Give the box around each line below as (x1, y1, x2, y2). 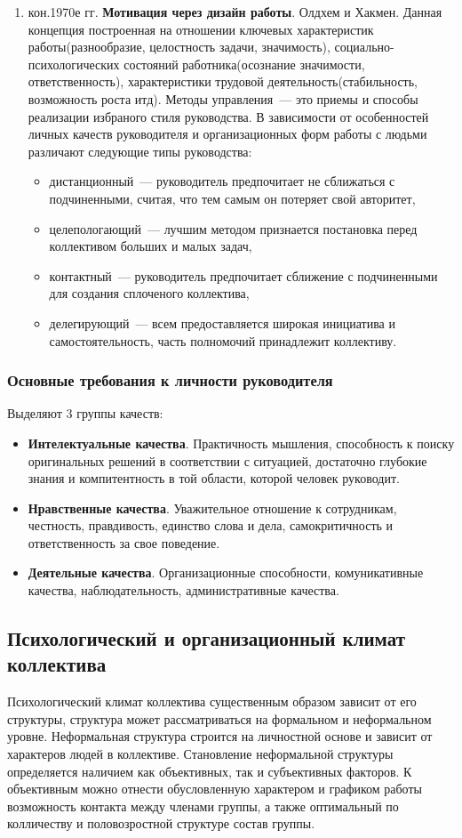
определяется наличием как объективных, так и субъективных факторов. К (7, 761, 412, 780)
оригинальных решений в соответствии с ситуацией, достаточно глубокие (28, 451, 427, 470)
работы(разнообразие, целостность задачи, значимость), (28, 37, 331, 56)
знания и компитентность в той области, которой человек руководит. (28, 469, 400, 487)
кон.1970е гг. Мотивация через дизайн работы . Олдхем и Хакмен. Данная (28, 3, 442, 20)
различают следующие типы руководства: (28, 141, 252, 160)
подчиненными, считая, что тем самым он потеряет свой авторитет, (49, 189, 416, 207)
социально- (334, 37, 394, 56)
